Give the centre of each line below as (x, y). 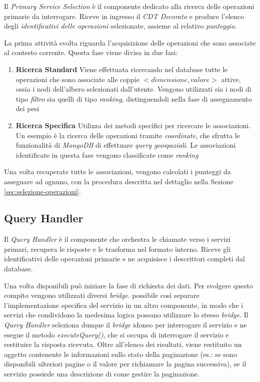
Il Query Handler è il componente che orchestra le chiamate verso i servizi (117, 239)
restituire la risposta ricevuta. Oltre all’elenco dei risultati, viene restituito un (123, 344)
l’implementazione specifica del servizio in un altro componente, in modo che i (124, 305)
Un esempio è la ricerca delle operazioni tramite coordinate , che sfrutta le (128, 135)
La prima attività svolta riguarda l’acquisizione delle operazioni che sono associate (130, 42)
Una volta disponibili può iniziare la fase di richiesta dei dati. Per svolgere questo (128, 285)
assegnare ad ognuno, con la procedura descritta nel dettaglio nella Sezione (119, 181)
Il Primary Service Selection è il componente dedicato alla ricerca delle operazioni (129, 6)
